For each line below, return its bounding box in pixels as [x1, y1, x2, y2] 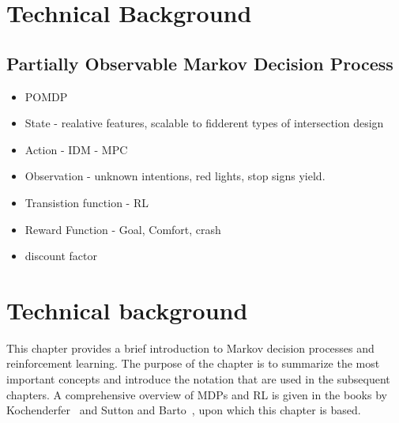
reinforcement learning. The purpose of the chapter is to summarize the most [6, 355, 380, 372]
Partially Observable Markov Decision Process [6, 51, 393, 75]
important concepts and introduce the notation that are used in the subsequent [6, 371, 390, 387]
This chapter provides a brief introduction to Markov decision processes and [6, 339, 375, 356]
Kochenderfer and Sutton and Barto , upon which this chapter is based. [6, 402, 361, 418]
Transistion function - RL [24, 194, 149, 210]
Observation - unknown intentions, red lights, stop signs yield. [24, 168, 326, 184]
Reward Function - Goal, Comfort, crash [24, 221, 221, 237]
